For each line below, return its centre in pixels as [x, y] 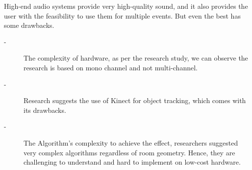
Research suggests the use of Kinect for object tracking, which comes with [135, 100]
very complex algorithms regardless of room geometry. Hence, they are [129, 152]
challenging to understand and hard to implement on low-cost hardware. [132, 162]
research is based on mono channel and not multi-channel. [111, 67]
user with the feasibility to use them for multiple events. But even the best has [122, 15]
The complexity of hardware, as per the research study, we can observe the [136, 58]
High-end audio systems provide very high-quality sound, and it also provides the [126, 6]
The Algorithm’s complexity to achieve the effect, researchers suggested [131, 142]
